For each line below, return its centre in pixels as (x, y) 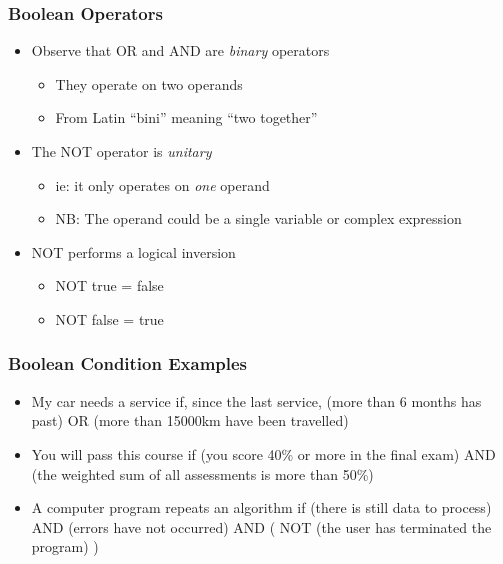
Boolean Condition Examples (128, 363)
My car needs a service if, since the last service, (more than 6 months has (256, 400)
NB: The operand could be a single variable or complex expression (258, 218)
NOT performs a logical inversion (133, 251)
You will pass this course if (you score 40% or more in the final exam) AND (263, 453)
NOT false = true (109, 318)
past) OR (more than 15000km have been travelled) (190, 420)
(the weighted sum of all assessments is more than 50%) (202, 473)
